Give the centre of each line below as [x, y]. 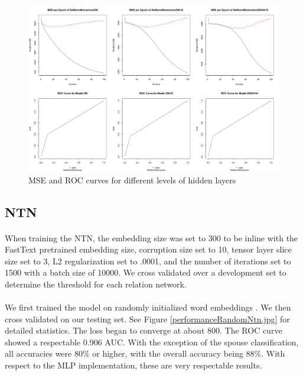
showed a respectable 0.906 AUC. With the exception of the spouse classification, [152, 342]
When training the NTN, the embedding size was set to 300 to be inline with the [151, 237]
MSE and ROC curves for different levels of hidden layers [132, 180]
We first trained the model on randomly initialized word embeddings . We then [148, 307]
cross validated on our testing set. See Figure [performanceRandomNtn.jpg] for [147, 319]
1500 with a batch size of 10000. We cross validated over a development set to [146, 272]
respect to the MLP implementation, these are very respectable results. [133, 365]
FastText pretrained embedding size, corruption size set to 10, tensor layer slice [148, 249]
